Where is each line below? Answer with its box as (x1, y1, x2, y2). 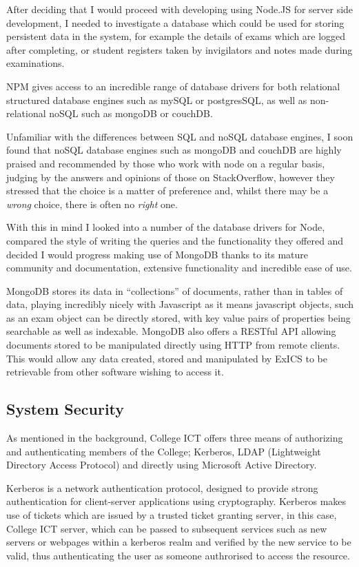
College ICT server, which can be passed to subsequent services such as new (6, 521, 327, 535)
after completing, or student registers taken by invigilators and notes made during (6, 42, 353, 56)
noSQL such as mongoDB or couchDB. (49, 106, 213, 121)
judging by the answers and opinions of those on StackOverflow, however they (6, 169, 335, 184)
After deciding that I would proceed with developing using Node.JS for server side (6, 2, 353, 16)
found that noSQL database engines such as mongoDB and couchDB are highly (6, 143, 342, 157)
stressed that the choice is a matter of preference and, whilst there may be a (6, 183, 329, 198)
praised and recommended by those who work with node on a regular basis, (6, 156, 325, 170)
